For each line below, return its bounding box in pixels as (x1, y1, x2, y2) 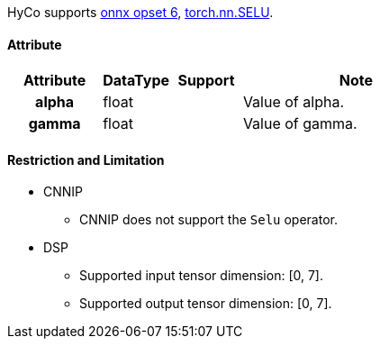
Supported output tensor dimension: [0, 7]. (79, 296, 332, 312)
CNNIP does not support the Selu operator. (79, 212, 338, 228)
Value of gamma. (242, 114, 357, 133)
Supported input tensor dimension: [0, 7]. (79, 268, 323, 284)
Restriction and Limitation (7, 151, 165, 168)
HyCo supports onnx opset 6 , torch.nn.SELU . (7, 5, 274, 20)
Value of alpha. (242, 93, 344, 112)
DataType (103, 71, 170, 90)
